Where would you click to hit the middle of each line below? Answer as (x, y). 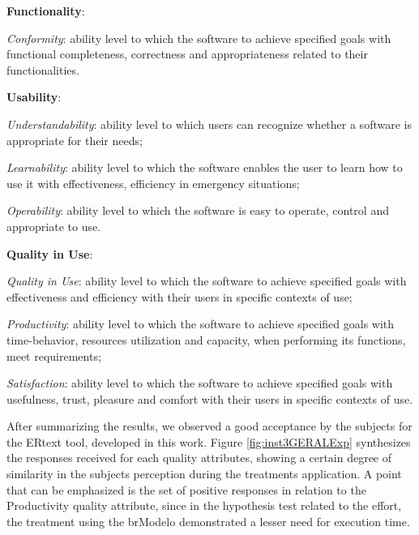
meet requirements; (54, 355)
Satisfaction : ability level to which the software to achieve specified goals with (200, 383)
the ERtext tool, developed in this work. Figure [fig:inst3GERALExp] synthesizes (209, 441)
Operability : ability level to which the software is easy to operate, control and (198, 210)
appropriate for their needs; (75, 140)
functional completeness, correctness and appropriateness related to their (187, 54)
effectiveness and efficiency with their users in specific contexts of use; (180, 296)
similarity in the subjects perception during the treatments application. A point (204, 474)
